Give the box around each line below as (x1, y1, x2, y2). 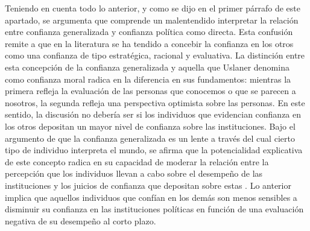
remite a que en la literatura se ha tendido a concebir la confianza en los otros (5, 37, 294, 49)
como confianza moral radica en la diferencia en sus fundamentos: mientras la (5, 72, 291, 85)
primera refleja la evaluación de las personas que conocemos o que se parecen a (5, 84, 296, 97)
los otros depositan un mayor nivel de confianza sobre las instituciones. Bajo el (5, 119, 296, 132)
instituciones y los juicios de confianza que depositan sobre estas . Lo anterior (5, 179, 291, 191)
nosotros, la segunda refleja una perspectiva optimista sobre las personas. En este (5, 96, 305, 109)
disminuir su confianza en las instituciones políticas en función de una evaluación (5, 203, 304, 215)
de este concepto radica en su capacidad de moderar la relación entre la (5, 155, 269, 168)
